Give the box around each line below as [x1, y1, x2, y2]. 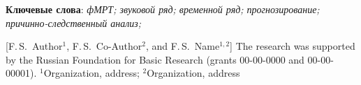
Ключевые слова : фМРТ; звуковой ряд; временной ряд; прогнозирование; [6, 2, 320, 16]
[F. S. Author [6, 39, 63, 53]
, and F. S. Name [145, 39, 220, 53]
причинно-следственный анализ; [6, 15, 142, 30]
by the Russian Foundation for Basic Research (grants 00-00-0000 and [6, 52, 304, 66]
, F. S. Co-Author [66, 39, 142, 53]
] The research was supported [230, 39, 355, 53]
